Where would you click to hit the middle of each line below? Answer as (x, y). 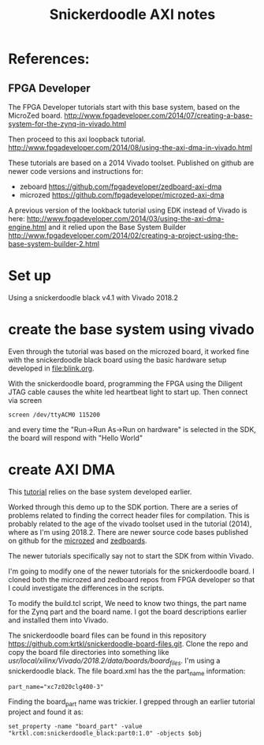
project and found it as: (46, 712)
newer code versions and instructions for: (76, 171)
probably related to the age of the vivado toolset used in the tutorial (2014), (130, 524)
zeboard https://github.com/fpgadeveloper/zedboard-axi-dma (121, 186)
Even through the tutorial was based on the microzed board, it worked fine (129, 351)
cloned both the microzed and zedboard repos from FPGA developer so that (132, 579)
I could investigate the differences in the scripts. (86, 588)
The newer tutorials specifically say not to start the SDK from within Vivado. (131, 555)
